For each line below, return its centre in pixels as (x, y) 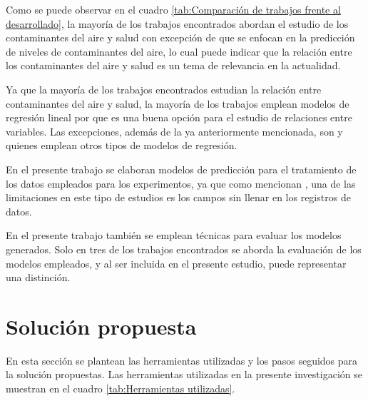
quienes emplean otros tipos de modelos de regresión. (122, 145)
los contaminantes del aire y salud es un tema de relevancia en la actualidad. (173, 65)
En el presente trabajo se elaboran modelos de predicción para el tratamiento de (181, 169)
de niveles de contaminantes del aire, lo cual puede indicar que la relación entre (179, 51)
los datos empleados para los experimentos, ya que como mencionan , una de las (181, 183)
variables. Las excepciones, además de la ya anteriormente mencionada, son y (174, 131)
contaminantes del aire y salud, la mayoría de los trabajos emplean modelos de (178, 103)
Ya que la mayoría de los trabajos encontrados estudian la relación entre (164, 89)
